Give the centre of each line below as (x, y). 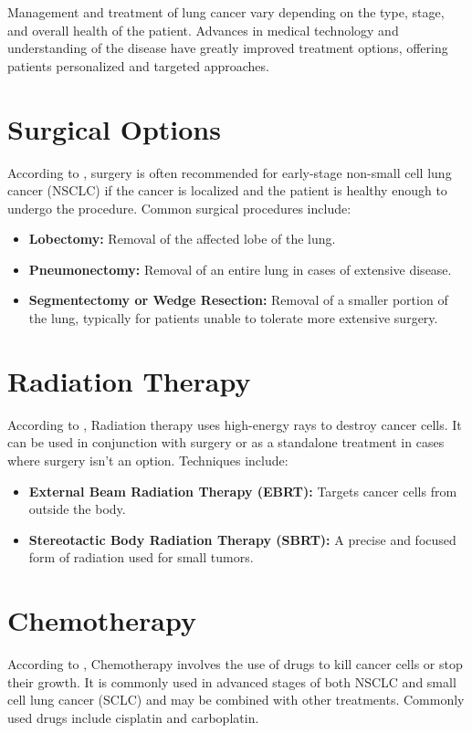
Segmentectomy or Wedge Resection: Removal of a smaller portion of (238, 300)
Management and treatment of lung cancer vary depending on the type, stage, (226, 12)
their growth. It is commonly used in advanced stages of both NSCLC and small (232, 681)
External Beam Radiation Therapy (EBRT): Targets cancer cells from (243, 491)
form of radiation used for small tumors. (141, 557)
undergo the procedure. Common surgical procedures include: (179, 208)
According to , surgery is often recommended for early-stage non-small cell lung (230, 172)
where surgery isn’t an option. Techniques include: (148, 460)
